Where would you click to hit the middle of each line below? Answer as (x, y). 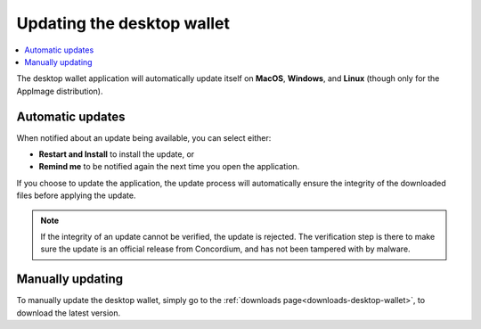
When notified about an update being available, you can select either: (144, 137)
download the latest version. (68, 313)
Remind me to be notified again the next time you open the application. (169, 167)
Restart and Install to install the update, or (117, 154)
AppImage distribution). (60, 91)
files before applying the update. (76, 195)
